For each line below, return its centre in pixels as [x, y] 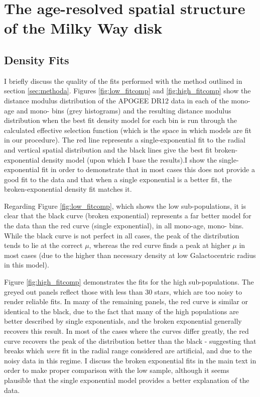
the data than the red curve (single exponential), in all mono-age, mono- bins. [124, 226]
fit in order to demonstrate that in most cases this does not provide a [148, 169]
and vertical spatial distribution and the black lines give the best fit [108, 149]
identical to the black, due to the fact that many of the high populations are [121, 311]
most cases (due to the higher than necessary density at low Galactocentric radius [130, 255]
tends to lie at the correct [43, 245]
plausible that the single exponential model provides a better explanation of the [127, 380]
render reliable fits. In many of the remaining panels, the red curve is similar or [126, 301]
